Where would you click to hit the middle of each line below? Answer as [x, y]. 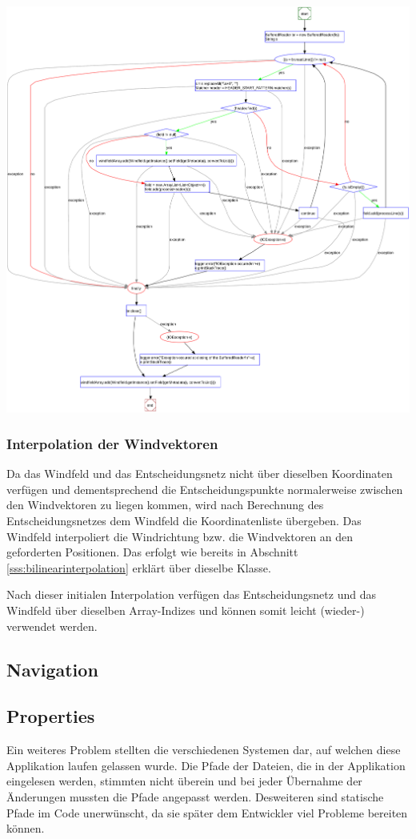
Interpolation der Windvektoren [112, 443]
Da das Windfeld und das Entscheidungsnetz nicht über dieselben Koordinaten [200, 474]
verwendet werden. [52, 626]
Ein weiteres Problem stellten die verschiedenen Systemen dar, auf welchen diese [204, 750]
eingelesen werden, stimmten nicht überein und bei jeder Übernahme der [184, 781]
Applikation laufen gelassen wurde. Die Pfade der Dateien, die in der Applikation [206, 765]
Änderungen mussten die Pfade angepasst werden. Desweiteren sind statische [195, 796]
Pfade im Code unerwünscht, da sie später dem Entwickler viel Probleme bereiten [207, 812]
